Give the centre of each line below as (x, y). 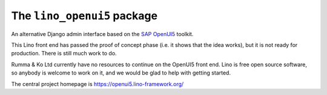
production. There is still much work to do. (64, 54)
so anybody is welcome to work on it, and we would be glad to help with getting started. (121, 73)
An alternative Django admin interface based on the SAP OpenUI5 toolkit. (102, 34)
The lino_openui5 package (84, 16)
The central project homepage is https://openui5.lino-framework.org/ (97, 84)
